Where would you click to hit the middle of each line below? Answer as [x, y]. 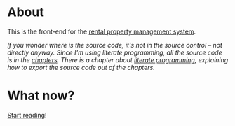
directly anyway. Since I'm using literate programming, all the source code [115, 52]
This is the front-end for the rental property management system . [102, 31]
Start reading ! [27, 115]
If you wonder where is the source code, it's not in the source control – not [115, 45]
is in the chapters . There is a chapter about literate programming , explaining [118, 59]
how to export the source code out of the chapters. [81, 67]
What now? [41, 96]
